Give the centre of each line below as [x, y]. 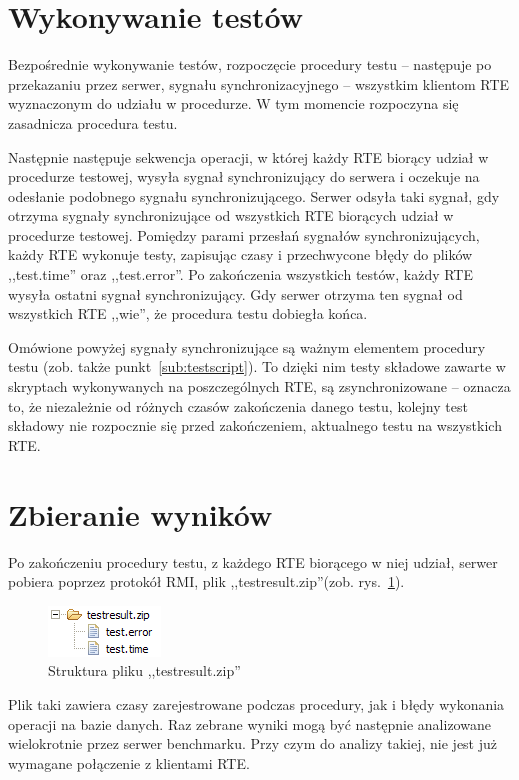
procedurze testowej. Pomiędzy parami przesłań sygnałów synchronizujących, [244, 234]
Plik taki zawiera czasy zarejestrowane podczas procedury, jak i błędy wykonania [256, 703]
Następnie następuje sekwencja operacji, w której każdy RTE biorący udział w [248, 156]
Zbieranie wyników [140, 513]
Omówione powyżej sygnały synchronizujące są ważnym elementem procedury [247, 346]
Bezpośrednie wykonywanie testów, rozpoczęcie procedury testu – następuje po [250, 64]
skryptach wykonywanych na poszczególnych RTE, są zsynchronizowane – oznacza [259, 386]
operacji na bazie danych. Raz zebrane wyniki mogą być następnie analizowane [249, 723]
